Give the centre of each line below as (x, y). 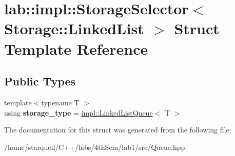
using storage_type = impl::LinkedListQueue (79, 112)
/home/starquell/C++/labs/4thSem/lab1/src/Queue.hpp (95, 147)
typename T (60, 102)
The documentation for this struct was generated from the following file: (118, 130)
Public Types (40, 81)
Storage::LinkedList (74, 28)
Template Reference (76, 48)
